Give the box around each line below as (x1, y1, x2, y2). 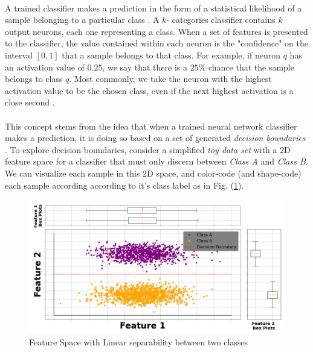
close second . (5, 96, 55, 108)
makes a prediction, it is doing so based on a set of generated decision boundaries (5, 131, 306, 144)
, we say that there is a (102, 60, 187, 73)
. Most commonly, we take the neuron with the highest (69, 72, 272, 85)
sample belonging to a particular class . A (5, 13, 160, 26)
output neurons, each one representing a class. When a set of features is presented (5, 25, 308, 37)
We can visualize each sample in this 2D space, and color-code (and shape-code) (5, 166, 302, 179)
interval (5, 48, 33, 61)
